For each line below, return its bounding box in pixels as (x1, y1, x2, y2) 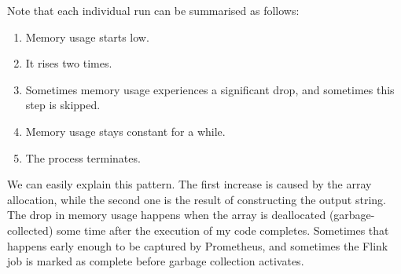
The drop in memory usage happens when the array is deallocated (7, 206, 326, 223)
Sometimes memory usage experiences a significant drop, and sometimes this (25, 81, 395, 97)
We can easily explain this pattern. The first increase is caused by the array (7, 176, 372, 192)
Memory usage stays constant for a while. (25, 122, 226, 139)
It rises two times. (25, 55, 112, 71)
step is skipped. (25, 97, 101, 113)
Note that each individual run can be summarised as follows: (7, 2, 300, 18)
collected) (7, 221, 53, 238)
